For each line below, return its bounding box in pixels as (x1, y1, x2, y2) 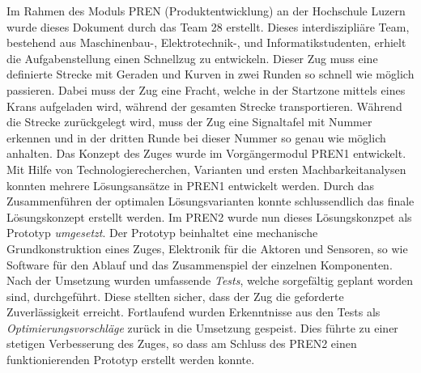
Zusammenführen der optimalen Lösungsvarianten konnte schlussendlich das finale (6, 193, 415, 210)
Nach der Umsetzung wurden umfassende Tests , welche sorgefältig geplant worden (6, 272, 414, 289)
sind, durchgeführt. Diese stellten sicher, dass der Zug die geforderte (6, 287, 344, 304)
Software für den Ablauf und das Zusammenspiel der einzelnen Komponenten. (6, 256, 393, 273)
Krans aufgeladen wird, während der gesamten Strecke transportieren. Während (6, 97, 402, 114)
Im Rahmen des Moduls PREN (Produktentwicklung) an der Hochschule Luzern (6, 2, 406, 19)
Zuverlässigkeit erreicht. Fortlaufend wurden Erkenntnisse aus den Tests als (6, 303, 381, 320)
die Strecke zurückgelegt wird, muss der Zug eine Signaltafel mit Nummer (6, 113, 372, 130)
